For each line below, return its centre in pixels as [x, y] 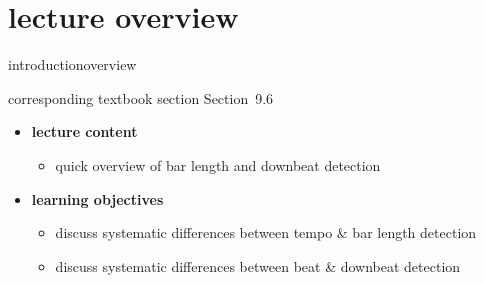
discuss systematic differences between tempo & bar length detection [266, 232]
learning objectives [97, 198]
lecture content [84, 131]
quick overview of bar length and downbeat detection [218, 164]
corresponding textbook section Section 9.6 [141, 97]
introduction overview [72, 64]
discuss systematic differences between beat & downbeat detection [258, 265]
